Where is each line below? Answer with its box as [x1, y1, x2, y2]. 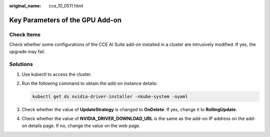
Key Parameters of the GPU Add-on [9, 15, 122, 24]
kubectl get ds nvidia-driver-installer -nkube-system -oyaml [32, 94, 188, 100]
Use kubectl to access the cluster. [21, 71, 92, 77]
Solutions [9, 61, 33, 68]
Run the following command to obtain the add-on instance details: [21, 80, 157, 87]
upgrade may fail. [9, 48, 45, 54]
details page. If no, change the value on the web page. [28, 123, 141, 129]
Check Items [9, 31, 41, 38]
